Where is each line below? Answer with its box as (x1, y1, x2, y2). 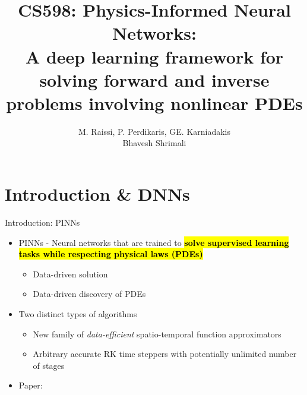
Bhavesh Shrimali (122, 137, 186, 149)
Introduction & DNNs (5, 182, 190, 206)
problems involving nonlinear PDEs (6, 90, 303, 115)
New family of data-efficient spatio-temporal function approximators (33, 327, 281, 340)
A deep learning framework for (25, 44, 284, 68)
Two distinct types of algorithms (18, 307, 137, 320)
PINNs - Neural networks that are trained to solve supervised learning (18, 236, 289, 248)
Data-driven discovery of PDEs (33, 287, 146, 300)
